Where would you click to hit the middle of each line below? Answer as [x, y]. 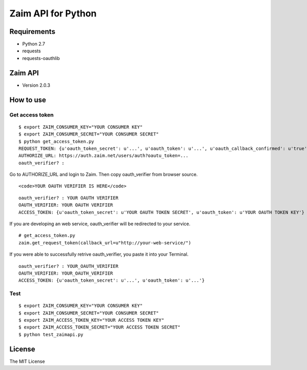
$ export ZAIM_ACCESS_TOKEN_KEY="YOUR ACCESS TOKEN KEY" [92, 320]
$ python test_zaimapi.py [51, 334]
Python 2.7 [34, 44]
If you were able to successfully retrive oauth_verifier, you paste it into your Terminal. [99, 255]
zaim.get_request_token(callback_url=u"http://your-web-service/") [105, 243]
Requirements [32, 32]
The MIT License [27, 361]
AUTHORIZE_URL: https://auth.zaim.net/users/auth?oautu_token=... [104, 156]
